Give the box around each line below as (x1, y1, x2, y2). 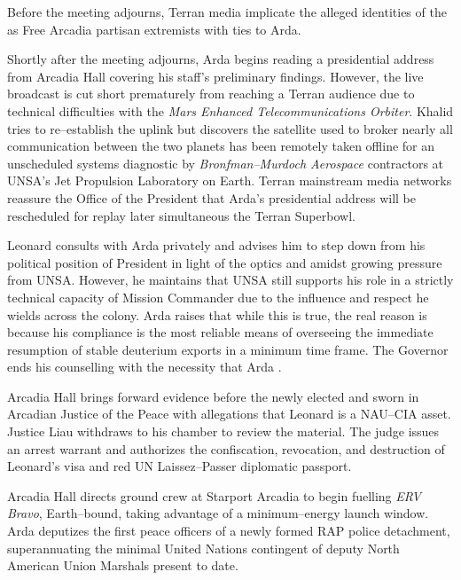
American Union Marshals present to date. (7, 556, 238, 575)
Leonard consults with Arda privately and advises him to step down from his (7, 236, 426, 255)
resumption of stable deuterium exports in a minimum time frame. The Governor (7, 340, 449, 358)
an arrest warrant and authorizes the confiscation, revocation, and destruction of (7, 439, 445, 458)
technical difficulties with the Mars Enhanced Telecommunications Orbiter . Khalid (7, 101, 454, 120)
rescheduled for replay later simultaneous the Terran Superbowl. (7, 206, 356, 224)
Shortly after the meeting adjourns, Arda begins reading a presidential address (7, 50, 434, 68)
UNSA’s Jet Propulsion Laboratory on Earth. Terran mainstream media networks (7, 171, 452, 190)
